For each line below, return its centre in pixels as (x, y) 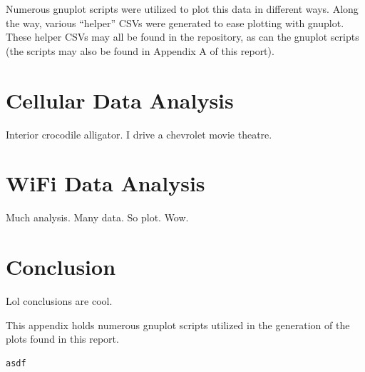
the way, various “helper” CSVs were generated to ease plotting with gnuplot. (175, 22)
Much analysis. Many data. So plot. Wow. (97, 217)
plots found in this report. (62, 339)
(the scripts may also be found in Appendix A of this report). (140, 50)
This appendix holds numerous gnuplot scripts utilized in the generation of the (178, 325)
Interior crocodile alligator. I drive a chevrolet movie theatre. (139, 134)
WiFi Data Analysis (106, 183)
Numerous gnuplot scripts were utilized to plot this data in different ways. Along (182, 9)
